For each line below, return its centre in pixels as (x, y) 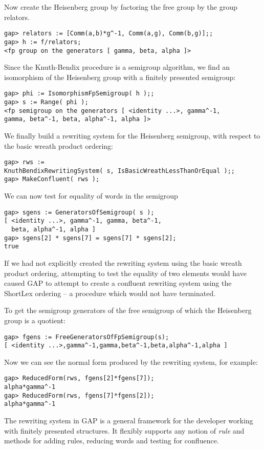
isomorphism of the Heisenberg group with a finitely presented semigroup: (120, 77)
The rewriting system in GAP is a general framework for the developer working (129, 421)
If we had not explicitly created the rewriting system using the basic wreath (123, 263)
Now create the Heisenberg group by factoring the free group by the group (121, 7)
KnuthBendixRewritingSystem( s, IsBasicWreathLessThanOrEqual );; (120, 171)
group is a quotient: (35, 320)
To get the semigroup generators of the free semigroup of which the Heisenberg (128, 310)
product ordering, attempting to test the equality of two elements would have (125, 273)
